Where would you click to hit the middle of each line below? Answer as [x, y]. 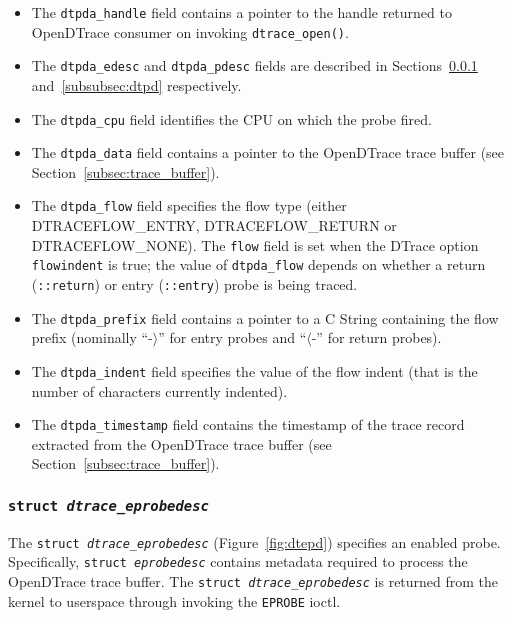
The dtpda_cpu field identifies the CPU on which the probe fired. [231, 118]
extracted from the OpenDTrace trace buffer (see [181, 443]
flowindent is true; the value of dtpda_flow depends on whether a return [258, 264]
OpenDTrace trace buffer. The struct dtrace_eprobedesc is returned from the [253, 581]
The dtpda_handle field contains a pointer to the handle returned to [241, 12]
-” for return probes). [376, 337]
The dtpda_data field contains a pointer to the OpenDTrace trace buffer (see [268, 152]
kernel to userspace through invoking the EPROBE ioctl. [174, 600]
